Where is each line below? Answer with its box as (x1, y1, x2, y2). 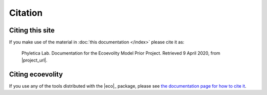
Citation (9, 7, 43, 18)
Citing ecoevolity (9, 70, 63, 78)
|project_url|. (21, 57, 48, 63)
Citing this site (9, 26, 55, 34)
